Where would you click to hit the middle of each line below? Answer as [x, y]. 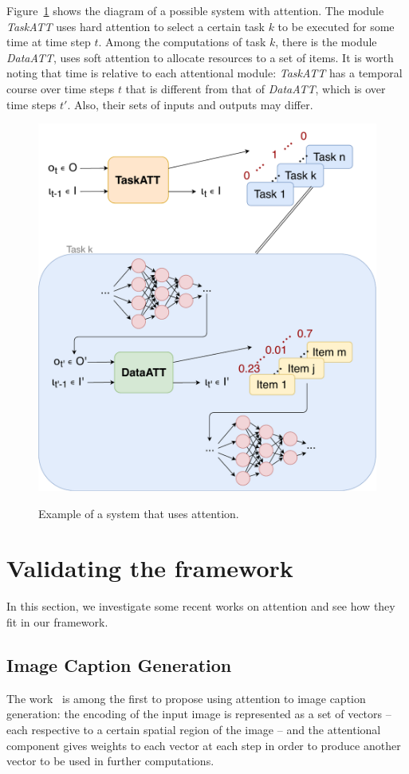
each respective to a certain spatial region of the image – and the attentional [194, 729]
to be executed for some [336, 26]
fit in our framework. [57, 621]
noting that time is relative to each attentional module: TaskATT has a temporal [204, 73]
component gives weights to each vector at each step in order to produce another [204, 745]
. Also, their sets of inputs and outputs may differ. [190, 104]
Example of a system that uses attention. [139, 513]
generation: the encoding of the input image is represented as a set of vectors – [199, 714]
